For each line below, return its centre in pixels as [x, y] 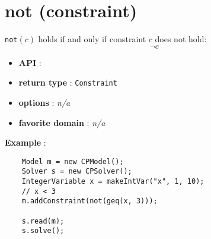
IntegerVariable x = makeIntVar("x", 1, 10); [113, 182]
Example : [25, 142]
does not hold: [181, 39]
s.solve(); [43, 231]
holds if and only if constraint [92, 39]
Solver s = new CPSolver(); [77, 172]
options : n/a [44, 103]
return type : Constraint [68, 82]
